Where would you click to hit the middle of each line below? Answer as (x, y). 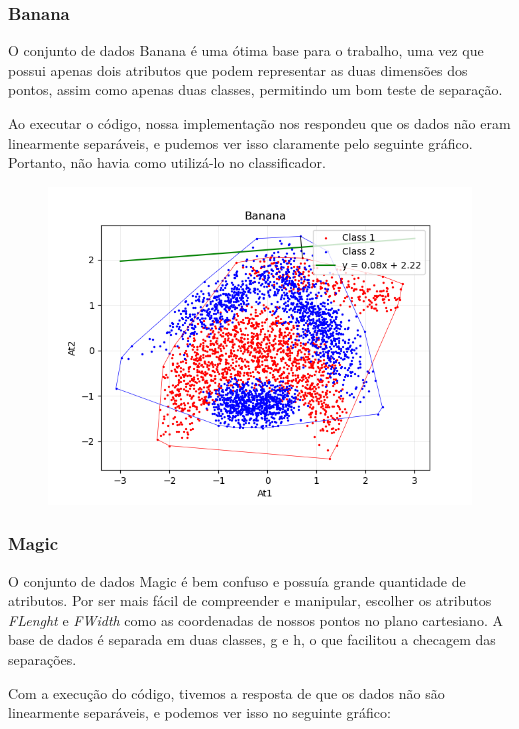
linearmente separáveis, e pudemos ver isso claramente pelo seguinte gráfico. (240, 142)
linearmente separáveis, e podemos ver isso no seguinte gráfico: (199, 712)
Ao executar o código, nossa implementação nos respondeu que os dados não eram (259, 123)
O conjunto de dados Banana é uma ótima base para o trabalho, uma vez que (246, 50)
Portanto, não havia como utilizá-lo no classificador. (167, 162)
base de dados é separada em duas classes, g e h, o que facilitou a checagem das (252, 639)
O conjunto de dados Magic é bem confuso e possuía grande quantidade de (237, 580)
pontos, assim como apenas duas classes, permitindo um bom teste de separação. (255, 89)
